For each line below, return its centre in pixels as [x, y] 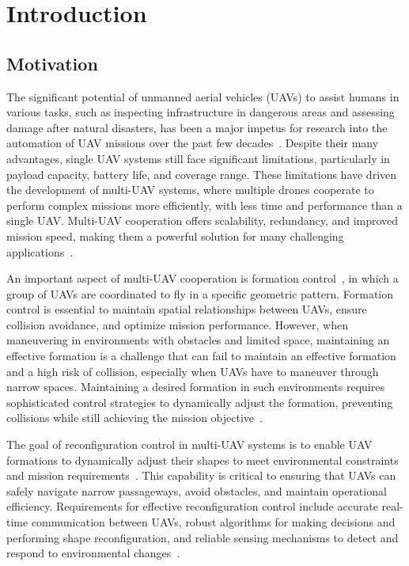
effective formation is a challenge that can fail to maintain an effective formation [201, 356]
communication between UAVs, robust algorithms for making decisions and [213, 522]
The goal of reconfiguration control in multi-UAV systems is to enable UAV [189, 444]
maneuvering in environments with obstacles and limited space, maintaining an [198, 340]
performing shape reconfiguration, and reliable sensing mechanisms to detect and [203, 537]
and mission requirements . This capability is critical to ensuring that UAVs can [201, 475]
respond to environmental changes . [93, 553]
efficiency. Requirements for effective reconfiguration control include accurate [192, 506]
